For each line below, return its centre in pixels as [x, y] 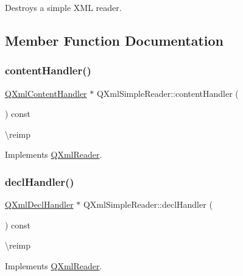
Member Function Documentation [114, 40]
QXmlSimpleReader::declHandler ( [148, 204]
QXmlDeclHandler [39, 204]
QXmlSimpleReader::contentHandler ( [167, 93]
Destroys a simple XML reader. [63, 7]
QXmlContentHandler [46, 93]
